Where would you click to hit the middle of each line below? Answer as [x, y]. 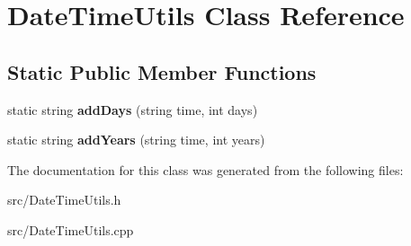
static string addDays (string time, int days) [133, 109]
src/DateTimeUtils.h [64, 200]
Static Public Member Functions [162, 71]
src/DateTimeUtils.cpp [71, 229]
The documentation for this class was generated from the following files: [205, 169]
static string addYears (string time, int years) [136, 140]
